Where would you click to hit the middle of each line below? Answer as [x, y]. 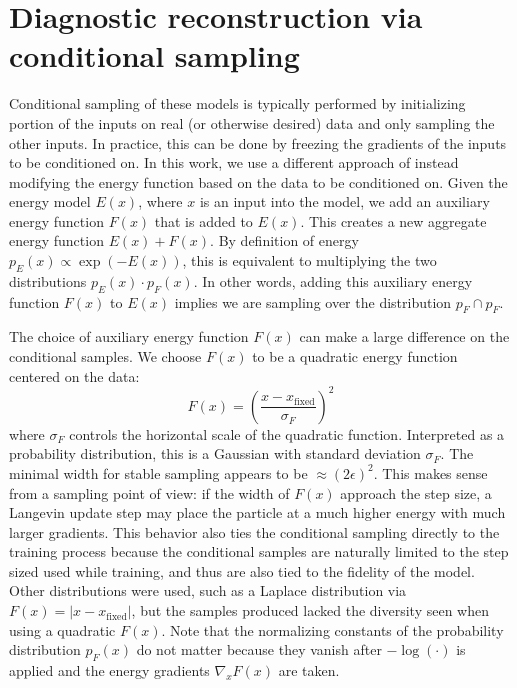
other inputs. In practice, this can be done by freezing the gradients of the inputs [258, 142]
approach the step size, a [416, 492]
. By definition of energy [284, 240]
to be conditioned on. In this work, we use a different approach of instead [234, 162]
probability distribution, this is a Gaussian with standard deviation [215, 453]
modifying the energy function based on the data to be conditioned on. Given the [258, 181]
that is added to [203, 220]
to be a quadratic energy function [355, 356]
